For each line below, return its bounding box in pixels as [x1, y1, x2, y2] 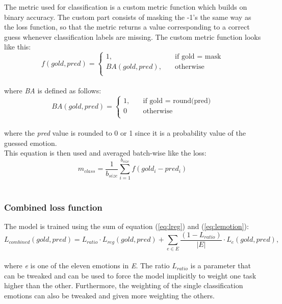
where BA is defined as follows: [4, 85, 101, 96]
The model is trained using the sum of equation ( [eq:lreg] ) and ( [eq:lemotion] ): [4, 221, 249, 232]
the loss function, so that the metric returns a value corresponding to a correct [4, 21, 250, 32]
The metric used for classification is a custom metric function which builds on [4, 2, 247, 12]
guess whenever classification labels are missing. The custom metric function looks [4, 31, 261, 42]
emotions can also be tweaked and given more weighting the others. [4, 290, 215, 301]
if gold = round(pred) [143, 97, 211, 105]
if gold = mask [175, 53, 221, 61]
